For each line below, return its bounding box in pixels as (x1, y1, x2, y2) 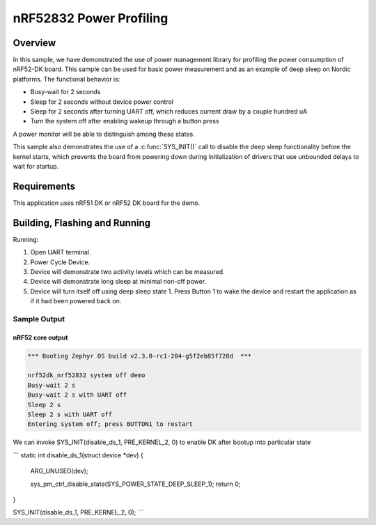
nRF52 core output (13, 333, 68, 342)
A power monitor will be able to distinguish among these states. (13, 130, 195, 138)
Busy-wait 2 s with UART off (27, 391, 127, 399)
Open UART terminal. (30, 248, 91, 257)
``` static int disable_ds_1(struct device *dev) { (13, 450, 144, 459)
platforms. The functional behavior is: (13, 75, 120, 83)
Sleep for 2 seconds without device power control (30, 98, 174, 106)
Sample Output (13, 314, 65, 324)
